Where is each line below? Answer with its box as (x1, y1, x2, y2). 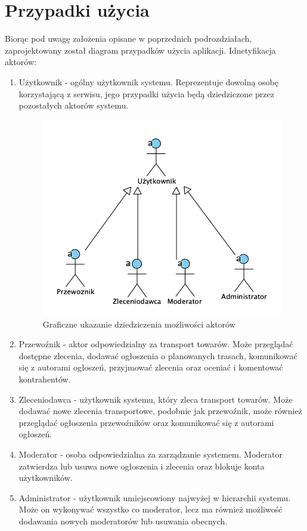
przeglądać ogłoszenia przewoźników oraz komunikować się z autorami (18, 416, 274, 428)
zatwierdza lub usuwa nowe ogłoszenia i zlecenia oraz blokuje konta (18, 459, 265, 472)
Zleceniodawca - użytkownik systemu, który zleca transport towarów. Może (18, 393, 293, 405)
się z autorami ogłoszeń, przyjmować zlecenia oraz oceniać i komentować (18, 361, 283, 373)
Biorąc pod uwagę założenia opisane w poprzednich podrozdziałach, (5, 32, 252, 45)
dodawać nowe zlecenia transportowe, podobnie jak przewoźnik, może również (18, 405, 302, 417)
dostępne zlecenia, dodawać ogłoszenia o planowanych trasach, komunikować (18, 349, 297, 362)
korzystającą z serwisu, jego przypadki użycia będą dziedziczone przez (18, 87, 274, 100)
